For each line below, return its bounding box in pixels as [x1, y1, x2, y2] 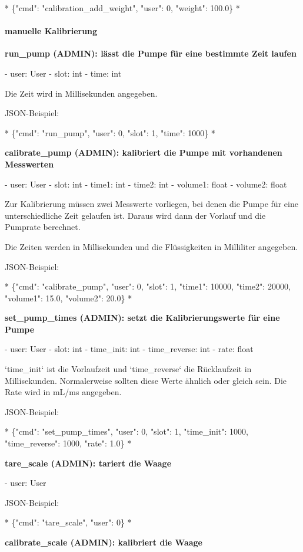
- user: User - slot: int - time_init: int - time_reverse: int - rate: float [5, 343, 254, 355]
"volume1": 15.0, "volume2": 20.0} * [5, 291, 132, 304]
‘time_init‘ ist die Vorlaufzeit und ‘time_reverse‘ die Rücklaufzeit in [5, 363, 252, 375]
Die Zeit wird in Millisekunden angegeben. [5, 87, 158, 99]
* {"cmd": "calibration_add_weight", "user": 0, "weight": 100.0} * [5, 2, 240, 14]
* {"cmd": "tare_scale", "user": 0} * [5, 516, 132, 528]
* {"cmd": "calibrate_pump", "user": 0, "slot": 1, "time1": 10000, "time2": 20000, [5, 280, 291, 293]
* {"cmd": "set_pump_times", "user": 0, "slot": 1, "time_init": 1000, [5, 425, 248, 438]
